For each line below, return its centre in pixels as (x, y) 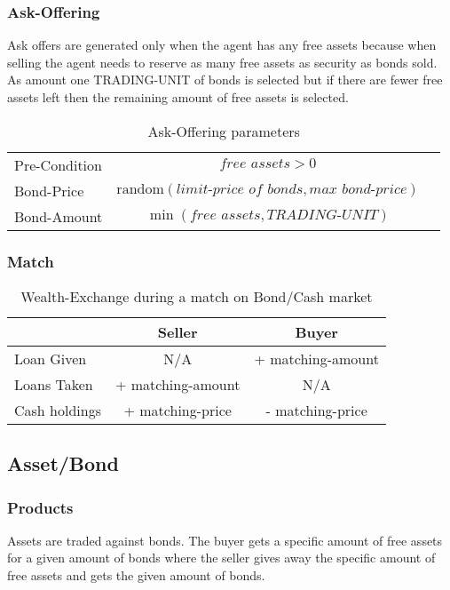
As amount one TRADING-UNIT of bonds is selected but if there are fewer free (225, 80)
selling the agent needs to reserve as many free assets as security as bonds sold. (222, 62)
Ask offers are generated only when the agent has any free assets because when (222, 45)
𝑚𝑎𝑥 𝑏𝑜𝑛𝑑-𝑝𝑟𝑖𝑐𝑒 (358, 190)
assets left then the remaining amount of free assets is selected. (178, 97)
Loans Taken (54, 384)
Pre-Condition (58, 164)
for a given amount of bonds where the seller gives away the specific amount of (221, 558)
